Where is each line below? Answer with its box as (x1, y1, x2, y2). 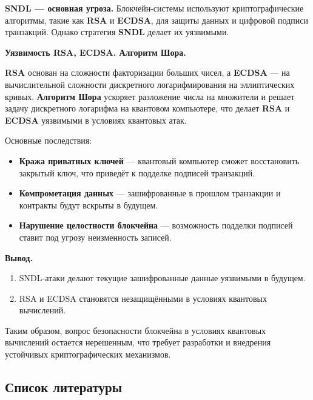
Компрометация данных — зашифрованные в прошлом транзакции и (19, 187, 281, 199)
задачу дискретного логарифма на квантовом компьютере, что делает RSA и (5, 102, 290, 115)
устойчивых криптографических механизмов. (5, 348, 171, 361)
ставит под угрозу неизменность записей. (19, 230, 172, 243)
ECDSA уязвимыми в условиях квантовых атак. (5, 113, 187, 126)
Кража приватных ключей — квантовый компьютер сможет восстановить (19, 154, 300, 167)
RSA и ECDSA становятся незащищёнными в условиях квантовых (19, 292, 268, 304)
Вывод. (5, 251, 33, 264)
